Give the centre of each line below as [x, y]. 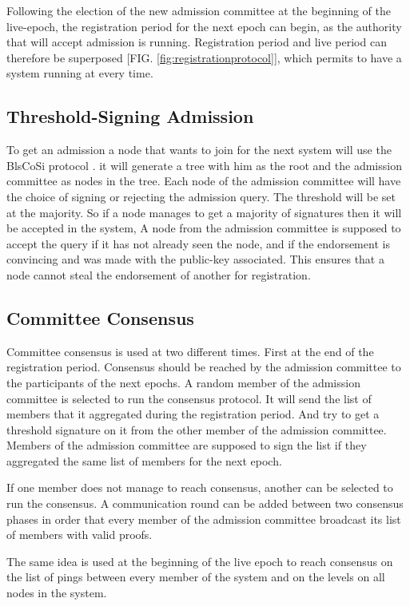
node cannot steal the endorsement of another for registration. [159, 274]
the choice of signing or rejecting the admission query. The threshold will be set [201, 196]
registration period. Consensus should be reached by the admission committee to [204, 367]
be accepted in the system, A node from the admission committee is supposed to [204, 228]
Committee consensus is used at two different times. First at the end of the [190, 351]
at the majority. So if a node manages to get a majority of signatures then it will [204, 212]
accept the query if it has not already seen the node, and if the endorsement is [198, 243]
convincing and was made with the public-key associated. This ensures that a [195, 259]
